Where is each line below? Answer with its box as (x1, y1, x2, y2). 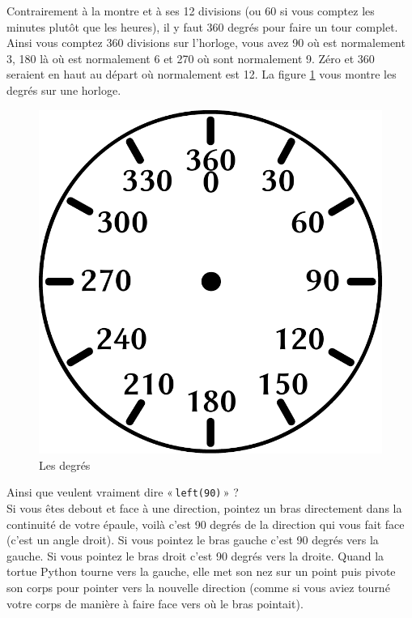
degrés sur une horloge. (6, 81, 121, 98)
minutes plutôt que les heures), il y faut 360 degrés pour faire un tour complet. (6, 18, 398, 35)
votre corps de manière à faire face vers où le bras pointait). (6, 595, 304, 612)
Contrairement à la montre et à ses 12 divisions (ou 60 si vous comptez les (6, 2, 375, 19)
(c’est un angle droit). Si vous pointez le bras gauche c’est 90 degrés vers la (6, 531, 379, 548)
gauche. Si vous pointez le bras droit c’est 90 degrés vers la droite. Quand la (6, 547, 384, 564)
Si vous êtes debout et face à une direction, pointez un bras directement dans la (6, 499, 402, 516)
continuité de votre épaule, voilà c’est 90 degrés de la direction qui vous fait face (6, 515, 405, 532)
